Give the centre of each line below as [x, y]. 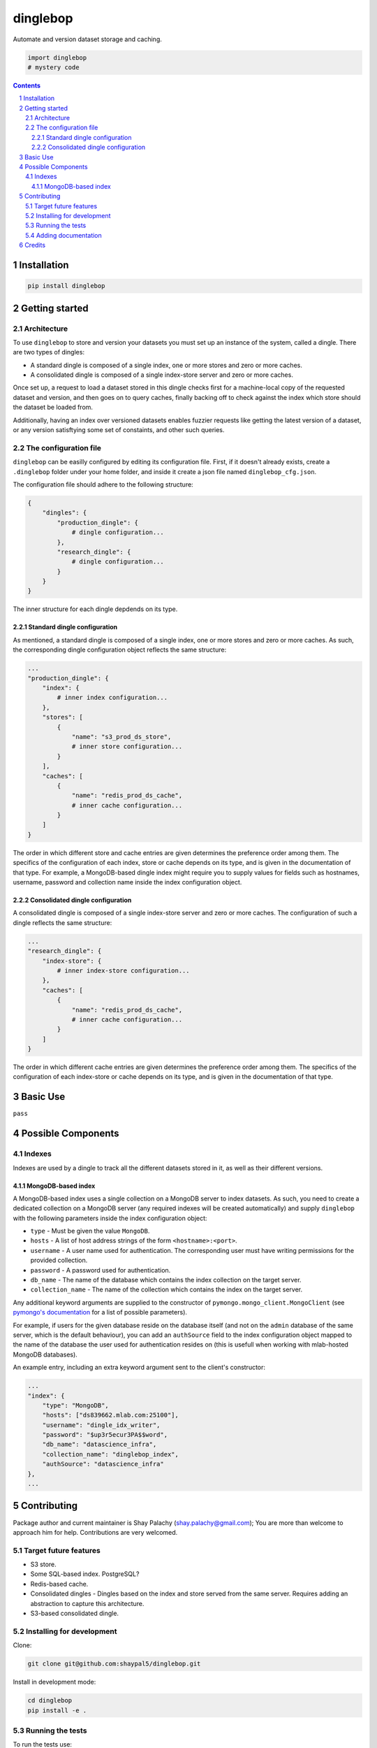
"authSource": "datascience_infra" [103, 1464]
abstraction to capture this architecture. [87, 1603]
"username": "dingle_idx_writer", [101, 1425]
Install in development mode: [54, 1682]
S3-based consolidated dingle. [74, 1613]
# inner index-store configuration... [123, 970]
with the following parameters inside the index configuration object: [110, 1218]
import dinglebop [57, 57]
